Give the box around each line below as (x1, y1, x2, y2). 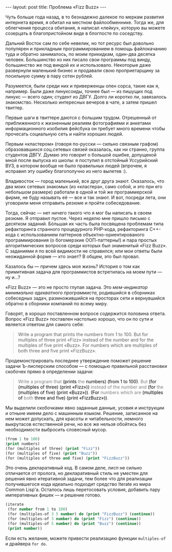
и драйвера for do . (5, 540, 47, 547)
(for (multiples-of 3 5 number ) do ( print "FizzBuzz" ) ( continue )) (7, 511, 155, 517)
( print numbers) (5, 441, 40, 446)
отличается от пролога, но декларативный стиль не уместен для (5, 470, 148, 477)
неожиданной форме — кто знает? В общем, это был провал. (5, 253, 140, 260)
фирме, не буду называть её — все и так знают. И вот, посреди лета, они (5, 194, 166, 201)
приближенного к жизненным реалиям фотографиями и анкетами (5, 120, 151, 126)
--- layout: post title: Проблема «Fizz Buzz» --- (5, 4, 107, 10)
